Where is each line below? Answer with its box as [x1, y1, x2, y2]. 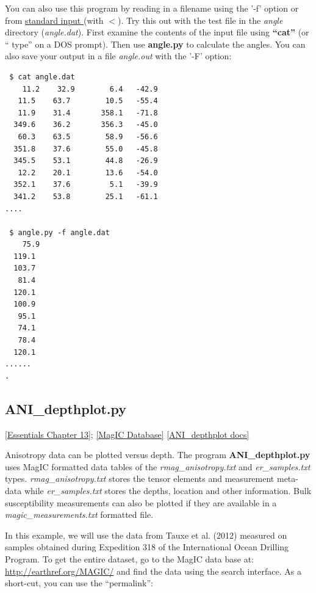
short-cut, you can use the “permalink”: [5, 577, 153, 589]
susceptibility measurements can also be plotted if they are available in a [5, 496, 277, 509]
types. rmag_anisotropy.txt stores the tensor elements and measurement [5, 472, 275, 485]
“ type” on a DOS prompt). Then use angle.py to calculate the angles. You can [5, 37, 306, 50]
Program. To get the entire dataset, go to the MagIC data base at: [5, 552, 254, 565]
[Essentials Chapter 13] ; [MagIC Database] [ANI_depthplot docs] [5, 427, 250, 440]
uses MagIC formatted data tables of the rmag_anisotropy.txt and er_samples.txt [5, 460, 311, 473]
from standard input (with [5, 13, 104, 26]
